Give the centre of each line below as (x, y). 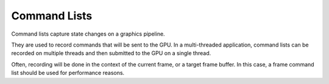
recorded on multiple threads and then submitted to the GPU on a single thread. (111, 53)
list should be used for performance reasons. (68, 73)
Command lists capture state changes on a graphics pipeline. (88, 34)
